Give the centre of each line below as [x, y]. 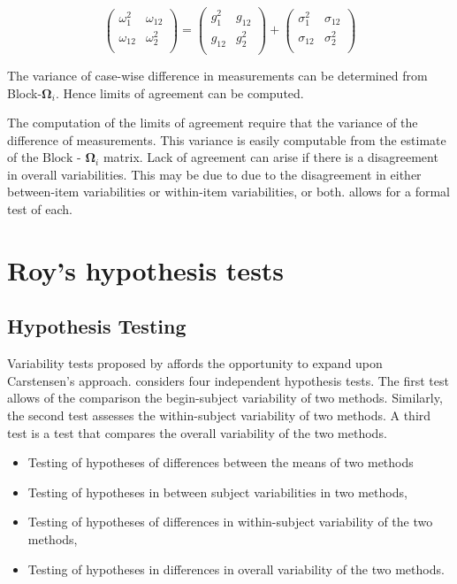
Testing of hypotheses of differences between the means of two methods [221, 462]
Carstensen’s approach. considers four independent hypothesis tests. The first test [228, 380]
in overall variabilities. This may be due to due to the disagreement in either [214, 174]
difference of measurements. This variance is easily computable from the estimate [227, 139]
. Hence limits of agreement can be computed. [179, 92]
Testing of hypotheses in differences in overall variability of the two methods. [236, 569]
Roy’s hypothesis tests [146, 269]
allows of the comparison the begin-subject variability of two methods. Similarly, [225, 398]
